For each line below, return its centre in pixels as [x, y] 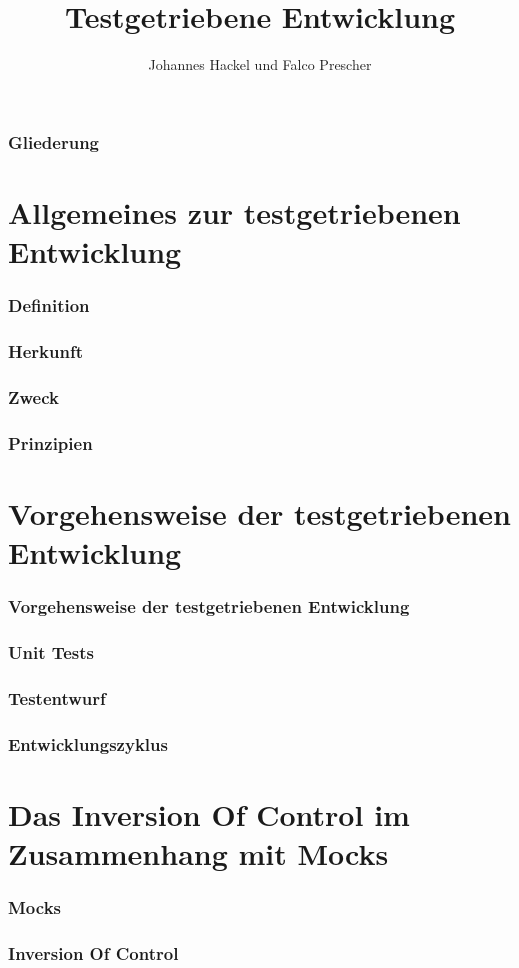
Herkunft [45, 350]
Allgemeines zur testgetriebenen [234, 211]
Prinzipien [50, 442]
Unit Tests [51, 651]
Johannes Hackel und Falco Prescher [260, 64]
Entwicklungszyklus [88, 743]
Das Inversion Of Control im [209, 813]
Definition [49, 305]
